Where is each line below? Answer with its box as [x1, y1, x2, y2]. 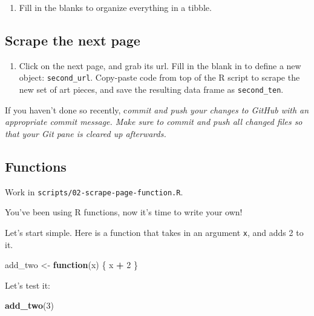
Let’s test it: [5, 278, 50, 291]
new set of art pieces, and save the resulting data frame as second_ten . [19, 83, 284, 96]
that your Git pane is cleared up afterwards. [5, 127, 166, 140]
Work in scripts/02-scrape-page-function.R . [5, 185, 183, 198]
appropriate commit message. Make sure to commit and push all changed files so [5, 115, 303, 128]
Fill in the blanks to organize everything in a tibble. [19, 1, 212, 13]
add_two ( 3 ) [5, 299, 54, 312]
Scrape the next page [5, 30, 140, 49]
